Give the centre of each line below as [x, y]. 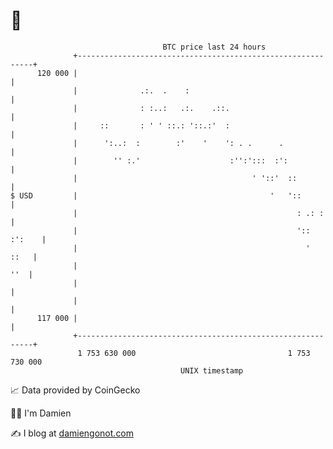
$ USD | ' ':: [156, 195]
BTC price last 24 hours [214, 47]
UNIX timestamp [212, 370]
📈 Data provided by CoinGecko [75, 390]
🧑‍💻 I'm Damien [41, 413]
